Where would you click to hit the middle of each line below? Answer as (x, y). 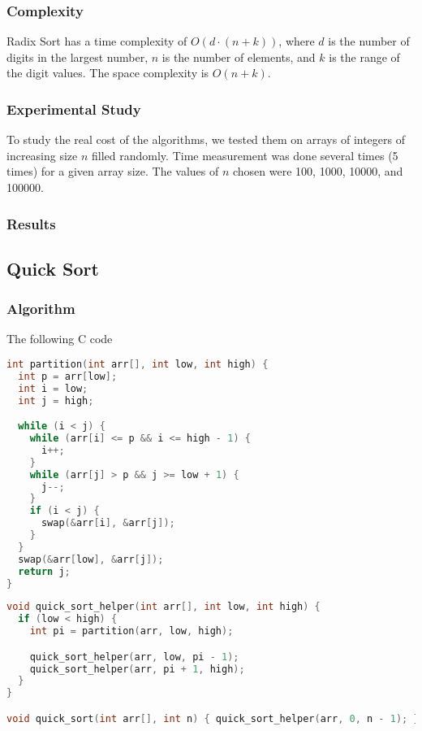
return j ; (44, 571)
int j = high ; (56, 400)
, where (297, 41)
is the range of (364, 57)
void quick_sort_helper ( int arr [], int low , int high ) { (164, 607)
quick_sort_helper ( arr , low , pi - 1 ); (134, 657)
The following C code (60, 339)
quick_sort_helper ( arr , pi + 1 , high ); (137, 669)
